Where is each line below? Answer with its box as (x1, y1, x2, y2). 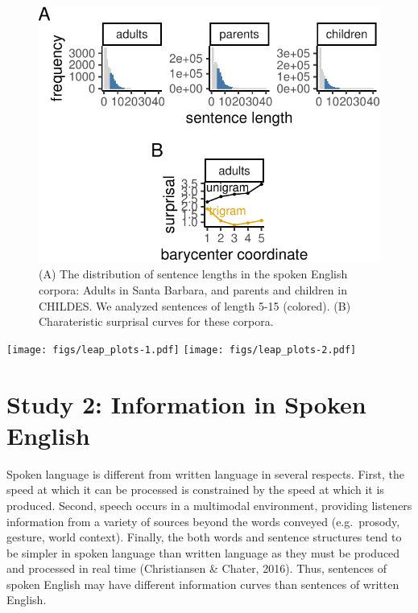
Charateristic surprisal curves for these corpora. (39, 313, 274, 330)
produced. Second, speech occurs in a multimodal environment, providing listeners (6, 496, 412, 513)
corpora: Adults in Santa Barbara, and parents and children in (39, 281, 347, 298)
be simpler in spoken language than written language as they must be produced (6, 544, 400, 561)
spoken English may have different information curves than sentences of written (6, 575, 399, 592)
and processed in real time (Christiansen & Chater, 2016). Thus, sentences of (6, 560, 387, 577)
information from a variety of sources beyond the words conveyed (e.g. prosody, (6, 512, 400, 529)
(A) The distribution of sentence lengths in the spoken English (39, 265, 348, 282)
